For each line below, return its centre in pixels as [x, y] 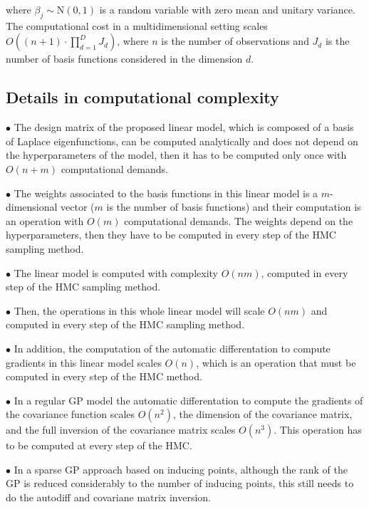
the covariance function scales [71, 414]
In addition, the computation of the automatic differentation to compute [172, 348]
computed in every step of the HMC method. [104, 376]
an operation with [45, 220]
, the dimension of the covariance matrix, [263, 414]
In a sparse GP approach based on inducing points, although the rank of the [181, 469]
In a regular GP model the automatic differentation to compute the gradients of [188, 400]
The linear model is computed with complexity [116, 272]
